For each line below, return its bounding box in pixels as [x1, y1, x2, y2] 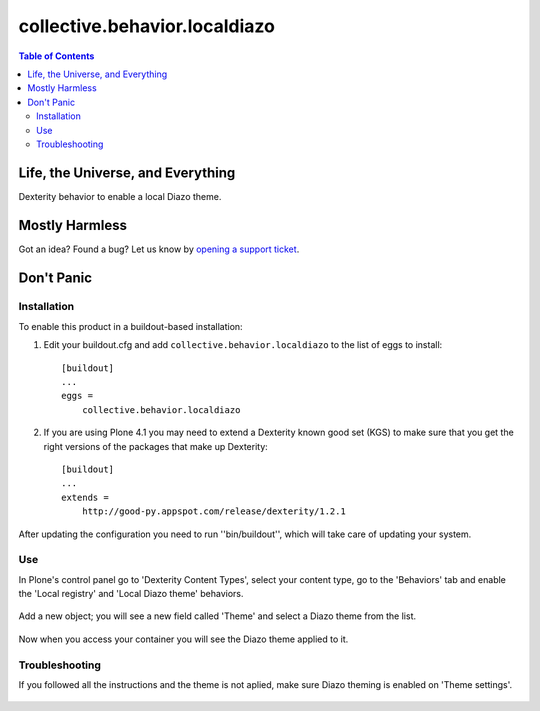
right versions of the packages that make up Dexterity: [43, 440, 269, 452]
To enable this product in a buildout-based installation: [18, 320, 244, 332]
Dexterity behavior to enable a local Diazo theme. [18, 190, 222, 202]
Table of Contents [18, 50, 95, 62]
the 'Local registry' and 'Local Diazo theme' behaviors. [18, 588, 244, 600]
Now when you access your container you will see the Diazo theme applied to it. [18, 633, 349, 645]
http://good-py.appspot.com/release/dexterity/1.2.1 [81, 506, 347, 517]
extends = [61, 491, 109, 503]
